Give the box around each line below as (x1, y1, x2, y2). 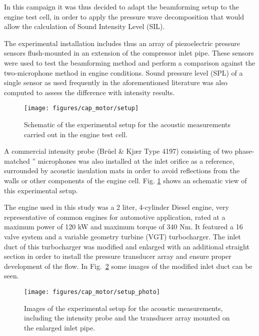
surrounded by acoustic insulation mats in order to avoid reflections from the (4, 165, 240, 176)
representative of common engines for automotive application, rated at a (4, 211, 225, 222)
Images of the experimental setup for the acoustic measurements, (24, 302, 223, 313)
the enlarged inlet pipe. (24, 322, 95, 332)
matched (4, 155, 30, 166)
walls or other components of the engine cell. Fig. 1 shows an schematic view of (4, 175, 247, 185)
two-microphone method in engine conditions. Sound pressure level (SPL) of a (4, 67, 243, 78)
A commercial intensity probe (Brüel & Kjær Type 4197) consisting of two (4, 146, 232, 156)
